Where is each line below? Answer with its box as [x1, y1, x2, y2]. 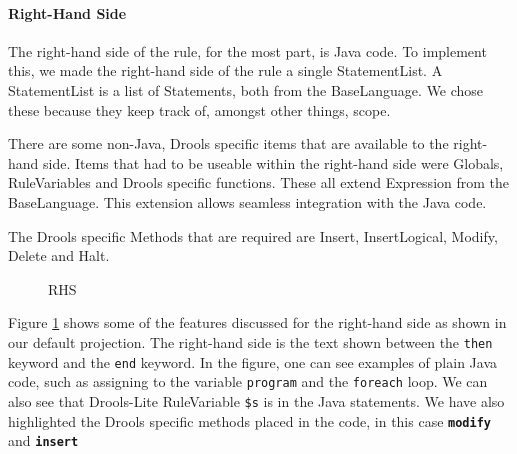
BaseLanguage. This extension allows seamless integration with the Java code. [8, 191, 487, 212]
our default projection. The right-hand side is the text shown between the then [8, 331, 493, 352]
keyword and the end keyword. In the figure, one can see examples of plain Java [8, 351, 497, 372]
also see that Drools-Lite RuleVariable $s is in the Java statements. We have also [8, 390, 505, 411]
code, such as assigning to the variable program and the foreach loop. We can [8, 371, 488, 392]
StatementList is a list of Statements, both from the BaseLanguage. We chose [8, 79, 484, 100]
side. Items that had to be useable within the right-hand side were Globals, [43, 152, 504, 173]
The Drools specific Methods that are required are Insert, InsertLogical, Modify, [8, 225, 498, 246]
